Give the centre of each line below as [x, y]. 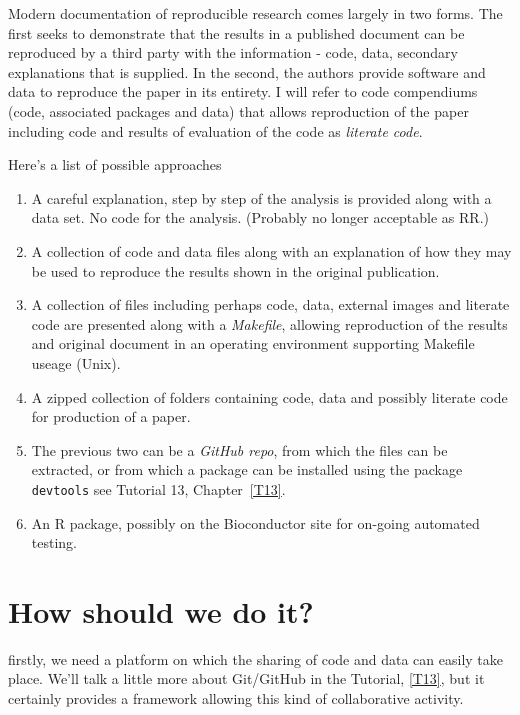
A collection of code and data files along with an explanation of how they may [271, 250]
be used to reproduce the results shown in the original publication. [235, 270]
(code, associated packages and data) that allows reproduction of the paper [238, 110]
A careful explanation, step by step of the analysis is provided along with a [261, 197]
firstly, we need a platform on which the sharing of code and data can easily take [256, 658]
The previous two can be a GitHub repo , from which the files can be [239, 449]
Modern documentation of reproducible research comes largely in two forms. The [255, 13]
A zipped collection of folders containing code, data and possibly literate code [269, 396]
